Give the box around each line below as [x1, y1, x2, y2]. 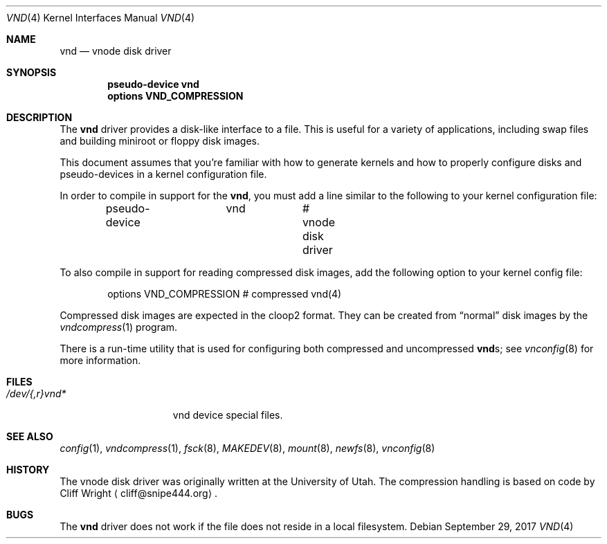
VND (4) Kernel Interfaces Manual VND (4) [6, 12, 195, 24]
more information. [60, 354, 141, 366]
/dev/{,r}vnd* [6, 388, 66, 399]
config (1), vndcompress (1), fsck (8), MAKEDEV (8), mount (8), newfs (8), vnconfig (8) [60, 442, 435, 454]
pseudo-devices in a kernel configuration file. [60, 168, 267, 180]
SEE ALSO [6, 430, 53, 442]
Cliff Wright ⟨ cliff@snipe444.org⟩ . [60, 487, 218, 499]
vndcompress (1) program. [60, 321, 178, 333]
